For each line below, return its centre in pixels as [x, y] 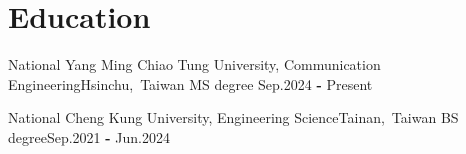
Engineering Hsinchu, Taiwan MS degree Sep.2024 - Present [190, 83]
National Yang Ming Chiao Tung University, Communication [194, 64]
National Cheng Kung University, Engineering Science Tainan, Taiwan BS [233, 117]
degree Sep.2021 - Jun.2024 [89, 136]
